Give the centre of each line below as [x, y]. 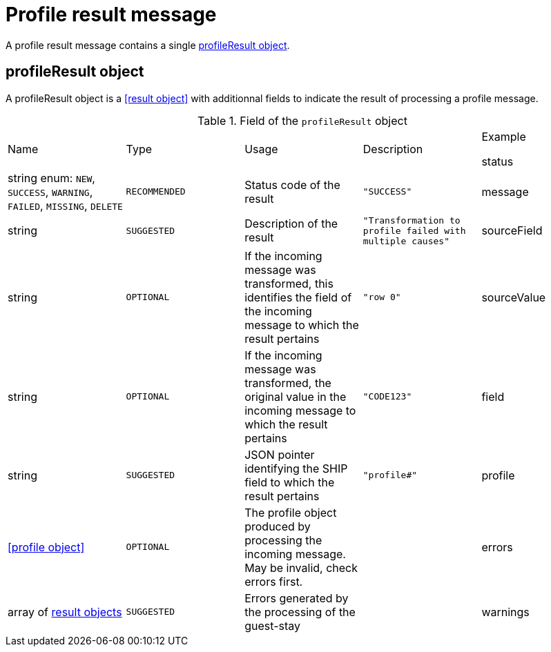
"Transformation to [412, 220]
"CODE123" [387, 397]
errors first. [274, 581]
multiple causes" [406, 241]
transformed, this [289, 283]
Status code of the [292, 185]
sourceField [512, 231]
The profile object [291, 512]
